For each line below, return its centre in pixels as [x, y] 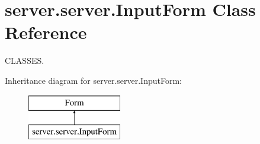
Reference [46, 32]
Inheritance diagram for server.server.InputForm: [93, 80]
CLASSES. [25, 60]
